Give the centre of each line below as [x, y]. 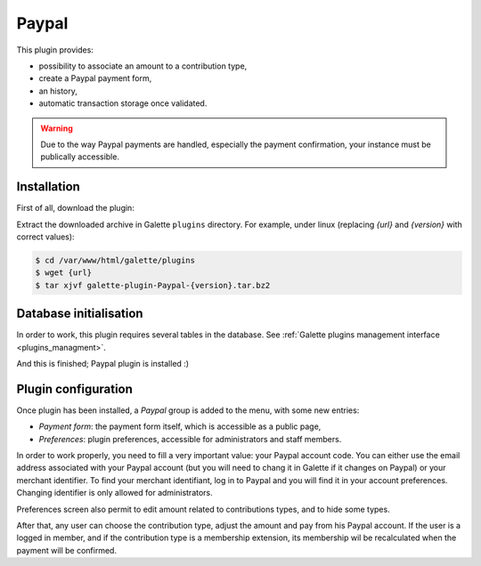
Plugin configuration [75, 388]
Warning [57, 128]
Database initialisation [80, 314]
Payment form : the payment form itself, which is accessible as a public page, [180, 426]
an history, [58, 91]
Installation [48, 187]
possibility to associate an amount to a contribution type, [143, 66]
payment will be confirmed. [67, 550]
